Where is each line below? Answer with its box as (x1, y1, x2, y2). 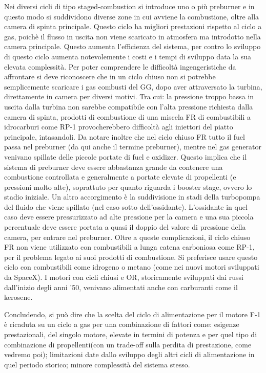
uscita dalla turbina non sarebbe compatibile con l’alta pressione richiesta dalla (4, 101, 253, 112)
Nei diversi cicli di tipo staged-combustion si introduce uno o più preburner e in (4, 1, 255, 11)
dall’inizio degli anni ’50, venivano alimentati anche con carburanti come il (4, 281, 238, 292)
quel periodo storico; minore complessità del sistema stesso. (4, 359, 190, 369)
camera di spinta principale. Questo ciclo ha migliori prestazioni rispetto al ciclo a (4, 21, 262, 32)
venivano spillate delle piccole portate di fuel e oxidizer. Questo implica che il (4, 151, 247, 162)
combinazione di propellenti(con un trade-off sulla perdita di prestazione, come (4, 339, 252, 349)
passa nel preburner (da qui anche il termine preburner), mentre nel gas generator (4, 141, 261, 152)
